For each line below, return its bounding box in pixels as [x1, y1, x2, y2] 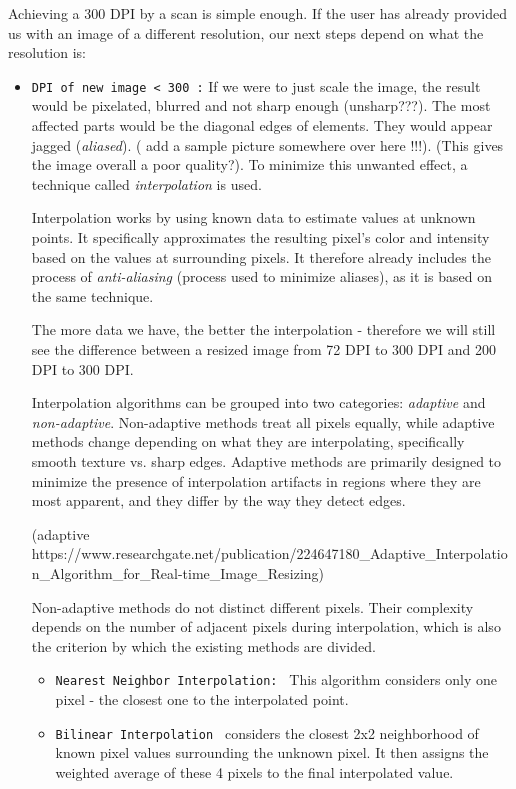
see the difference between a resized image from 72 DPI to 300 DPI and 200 [31, 338, 496, 359]
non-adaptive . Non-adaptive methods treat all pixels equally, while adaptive [31, 411, 495, 432]
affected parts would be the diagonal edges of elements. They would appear [31, 115, 493, 136]
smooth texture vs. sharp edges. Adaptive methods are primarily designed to [31, 450, 502, 471]
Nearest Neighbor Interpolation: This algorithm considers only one [55, 669, 497, 690]
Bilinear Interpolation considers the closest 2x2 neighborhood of [55, 722, 479, 743]
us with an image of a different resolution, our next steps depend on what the [8, 22, 484, 43]
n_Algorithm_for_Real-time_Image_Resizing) [31, 562, 325, 583]
